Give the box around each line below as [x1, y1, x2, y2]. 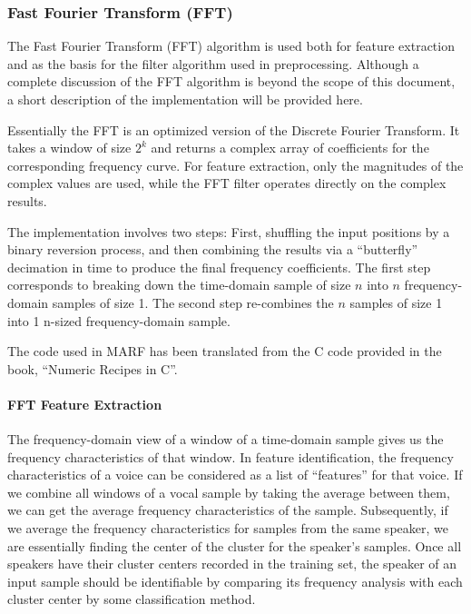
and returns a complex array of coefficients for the [151, 138, 429, 157]
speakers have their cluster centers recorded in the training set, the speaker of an [7, 554, 457, 573]
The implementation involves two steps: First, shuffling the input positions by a [7, 222, 450, 241]
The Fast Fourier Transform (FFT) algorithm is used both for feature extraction [7, 36, 455, 55]
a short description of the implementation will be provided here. [7, 90, 363, 108]
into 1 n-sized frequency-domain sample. [7, 311, 231, 330]
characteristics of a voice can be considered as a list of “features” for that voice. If [7, 465, 463, 484]
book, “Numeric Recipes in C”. [7, 359, 178, 378]
